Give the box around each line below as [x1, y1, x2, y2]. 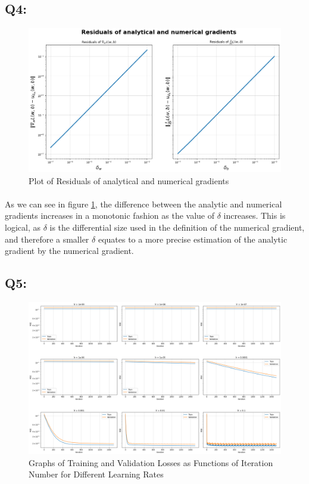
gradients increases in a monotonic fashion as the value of [5, 209, 215, 222]
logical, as [5, 221, 40, 234]
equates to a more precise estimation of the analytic [98, 232, 288, 245]
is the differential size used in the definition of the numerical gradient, [49, 221, 305, 234]
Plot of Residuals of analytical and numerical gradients [29, 174, 229, 187]
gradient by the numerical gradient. [5, 244, 134, 257]
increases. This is [223, 209, 286, 222]
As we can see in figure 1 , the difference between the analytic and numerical [5, 197, 282, 210]
